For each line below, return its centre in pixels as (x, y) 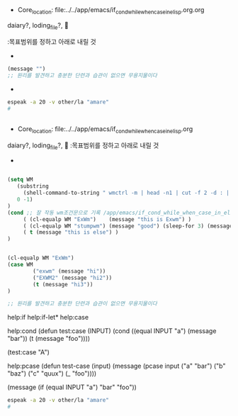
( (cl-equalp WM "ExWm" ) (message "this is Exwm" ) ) (107, 219)
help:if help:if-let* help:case (48, 317)
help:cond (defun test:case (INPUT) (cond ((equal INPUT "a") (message (112, 331)
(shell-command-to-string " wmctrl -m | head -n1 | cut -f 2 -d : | (126, 193)
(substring (33, 186)
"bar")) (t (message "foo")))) (49, 339)
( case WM (20, 265)
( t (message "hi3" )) (63, 284)
